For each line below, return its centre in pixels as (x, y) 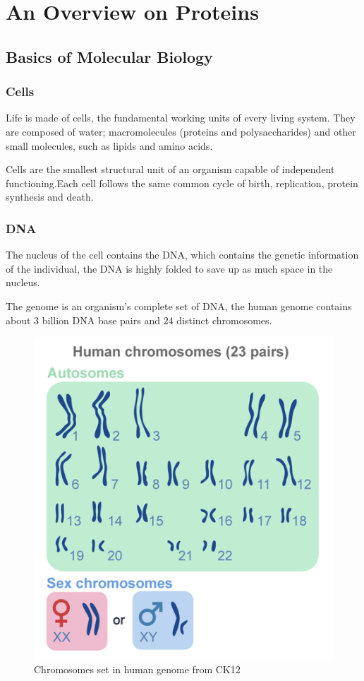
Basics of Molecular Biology (109, 56)
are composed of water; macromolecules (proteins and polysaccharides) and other (181, 131)
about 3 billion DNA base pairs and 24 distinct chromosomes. (139, 320)
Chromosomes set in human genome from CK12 (137, 669)
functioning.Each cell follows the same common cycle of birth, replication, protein (182, 183)
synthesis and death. (50, 197)
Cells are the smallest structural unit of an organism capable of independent (170, 169)
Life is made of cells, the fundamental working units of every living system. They (181, 118)
